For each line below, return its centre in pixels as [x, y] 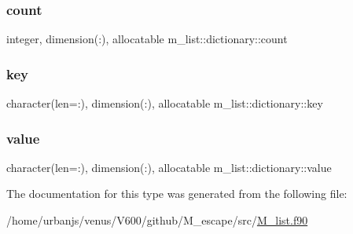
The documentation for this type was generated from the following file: [177, 194]
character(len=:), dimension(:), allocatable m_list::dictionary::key [165, 103]
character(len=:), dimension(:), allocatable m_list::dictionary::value [169, 167]
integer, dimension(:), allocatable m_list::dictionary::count [147, 39]
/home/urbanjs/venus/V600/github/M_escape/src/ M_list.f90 [157, 220]
